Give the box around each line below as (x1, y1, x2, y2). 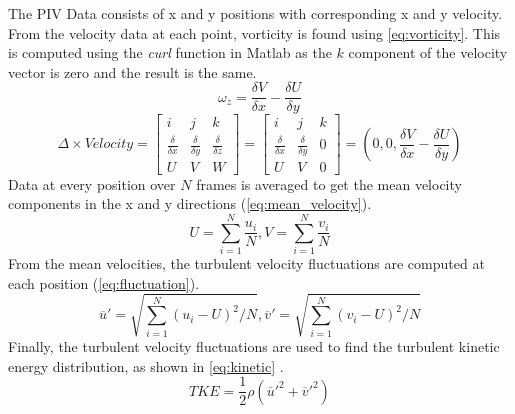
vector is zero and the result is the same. (8, 61, 257, 82)
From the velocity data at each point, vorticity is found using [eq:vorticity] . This (8, 22, 501, 43)
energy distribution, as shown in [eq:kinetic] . (8, 355, 284, 376)
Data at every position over (8, 173, 176, 194)
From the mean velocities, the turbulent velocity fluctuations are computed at (8, 253, 485, 274)
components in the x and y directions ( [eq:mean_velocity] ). (8, 193, 372, 214)
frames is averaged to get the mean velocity (196, 173, 462, 194)
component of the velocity (348, 42, 508, 63)
